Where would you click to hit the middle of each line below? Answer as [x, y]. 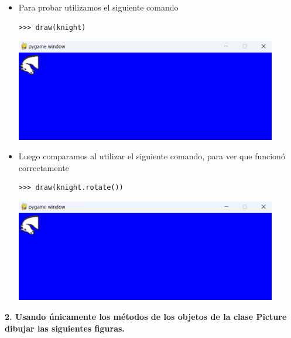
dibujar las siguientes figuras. [65, 328]
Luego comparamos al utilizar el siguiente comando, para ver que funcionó [152, 156]
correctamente [44, 167]
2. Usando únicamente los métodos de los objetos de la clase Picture [146, 316]
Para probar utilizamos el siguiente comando [98, 7]
